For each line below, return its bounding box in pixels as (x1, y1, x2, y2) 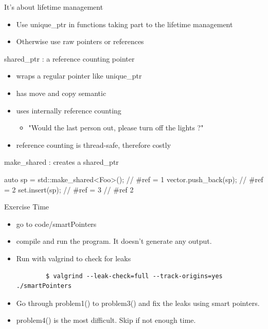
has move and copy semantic (16, 87, 106, 98)
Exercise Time (4, 201, 49, 212)
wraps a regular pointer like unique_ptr (16, 70, 142, 81)
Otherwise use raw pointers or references (16, 36, 144, 47)
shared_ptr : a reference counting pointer (4, 53, 135, 64)
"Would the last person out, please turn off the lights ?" (28, 122, 204, 133)
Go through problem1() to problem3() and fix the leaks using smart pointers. (16, 297, 260, 308)
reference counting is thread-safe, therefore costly (16, 139, 171, 150)
